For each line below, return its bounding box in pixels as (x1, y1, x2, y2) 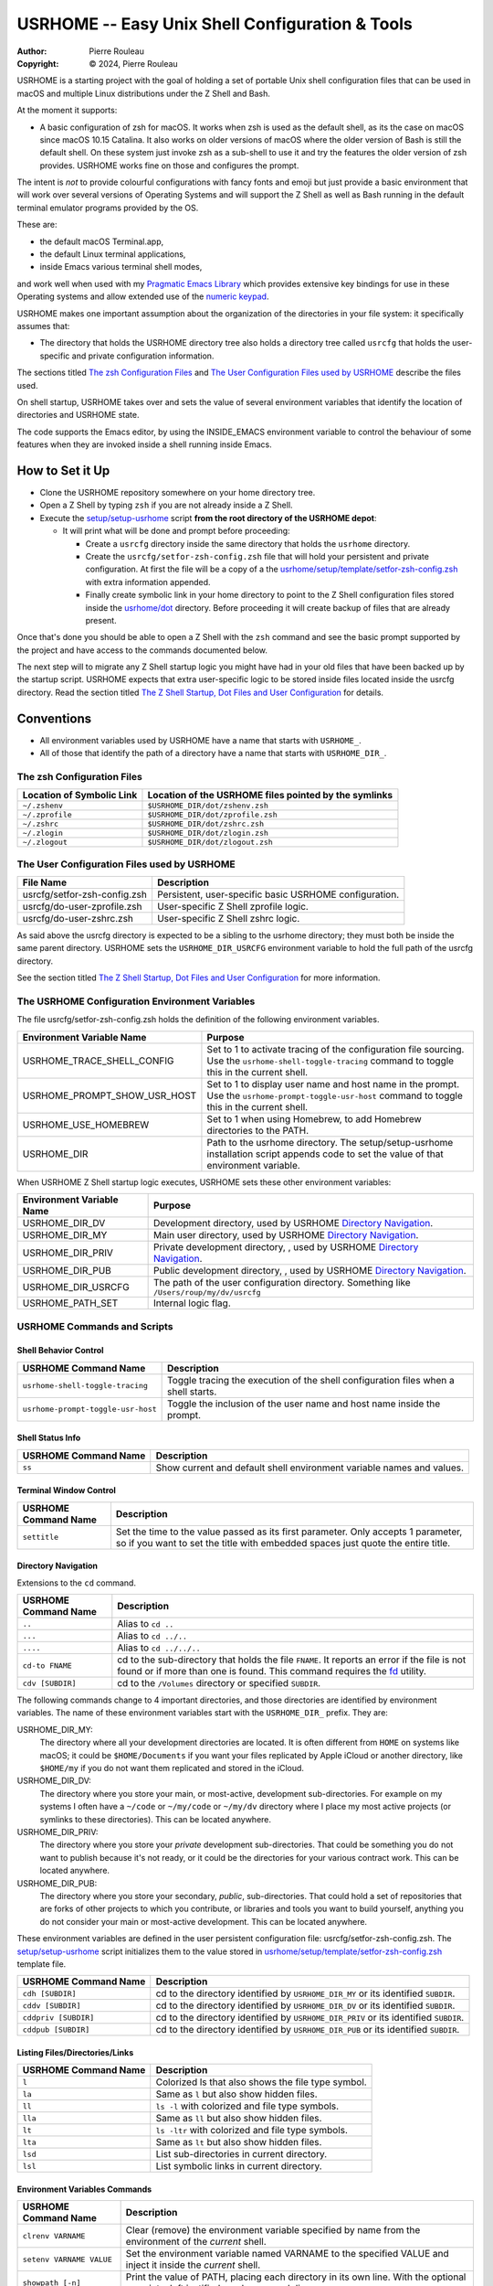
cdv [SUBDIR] (22, 1678, 77, 1688)
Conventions (16, 710, 92, 726)
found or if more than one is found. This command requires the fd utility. (117, 1665, 426, 1678)
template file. (16, 1958, 67, 1970)
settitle (22, 1533, 59, 1543)
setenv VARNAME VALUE (22, 2254, 113, 2264)
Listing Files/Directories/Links (16, 2046, 134, 2057)
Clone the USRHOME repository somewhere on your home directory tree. (39, 487, 316, 497)
